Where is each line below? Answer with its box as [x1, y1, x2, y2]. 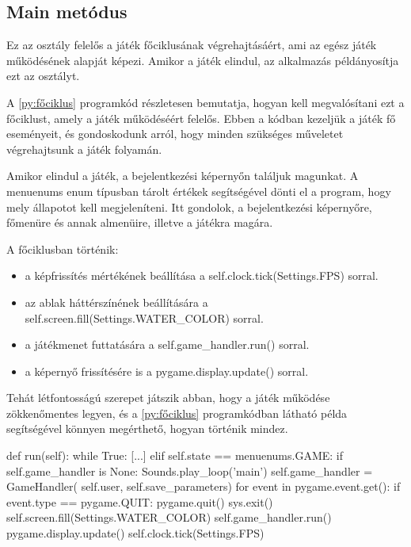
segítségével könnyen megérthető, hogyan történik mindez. [6, 420, 288, 437]
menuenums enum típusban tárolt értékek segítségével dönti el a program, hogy [6, 182, 391, 199]
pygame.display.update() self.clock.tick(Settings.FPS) [6, 525, 264, 541]
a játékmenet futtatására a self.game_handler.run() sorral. [25, 336, 310, 353]
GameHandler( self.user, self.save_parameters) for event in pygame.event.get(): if [6, 478, 401, 495]
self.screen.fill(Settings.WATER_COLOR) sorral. [25, 309, 264, 326]
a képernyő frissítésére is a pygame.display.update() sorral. [25, 362, 309, 379]
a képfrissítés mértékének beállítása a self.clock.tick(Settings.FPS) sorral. [25, 267, 379, 284]
